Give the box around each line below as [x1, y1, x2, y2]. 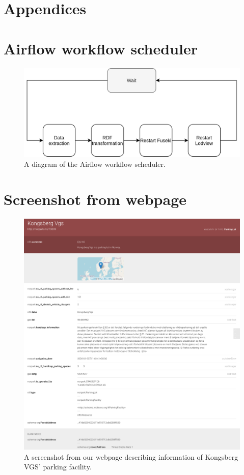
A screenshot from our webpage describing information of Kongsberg [24, 451, 238, 462]
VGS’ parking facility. [24, 461, 92, 472]
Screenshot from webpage [4, 188, 186, 209]
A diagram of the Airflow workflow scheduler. [24, 158, 166, 169]
